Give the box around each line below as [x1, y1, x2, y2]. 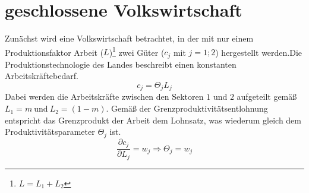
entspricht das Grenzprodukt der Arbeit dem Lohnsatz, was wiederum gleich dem [5, 113, 301, 126]
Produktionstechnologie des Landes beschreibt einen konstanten [5, 58, 237, 70]
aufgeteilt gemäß [237, 90, 297, 103]
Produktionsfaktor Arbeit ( [5, 46, 104, 58]
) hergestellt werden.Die [215, 46, 302, 58]
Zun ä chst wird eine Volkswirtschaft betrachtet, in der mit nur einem [5, 32, 254, 45]
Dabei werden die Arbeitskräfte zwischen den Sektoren [5, 90, 204, 103]
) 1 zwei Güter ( [109, 44, 165, 58]
